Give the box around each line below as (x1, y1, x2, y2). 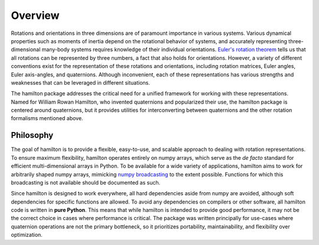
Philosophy (11, 130, 54, 140)
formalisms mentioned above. (11, 115, 83, 122)
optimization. (11, 231, 43, 238)
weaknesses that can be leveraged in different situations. (11, 79, 150, 86)
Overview (11, 9, 60, 22)
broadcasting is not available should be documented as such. (11, 179, 161, 186)
